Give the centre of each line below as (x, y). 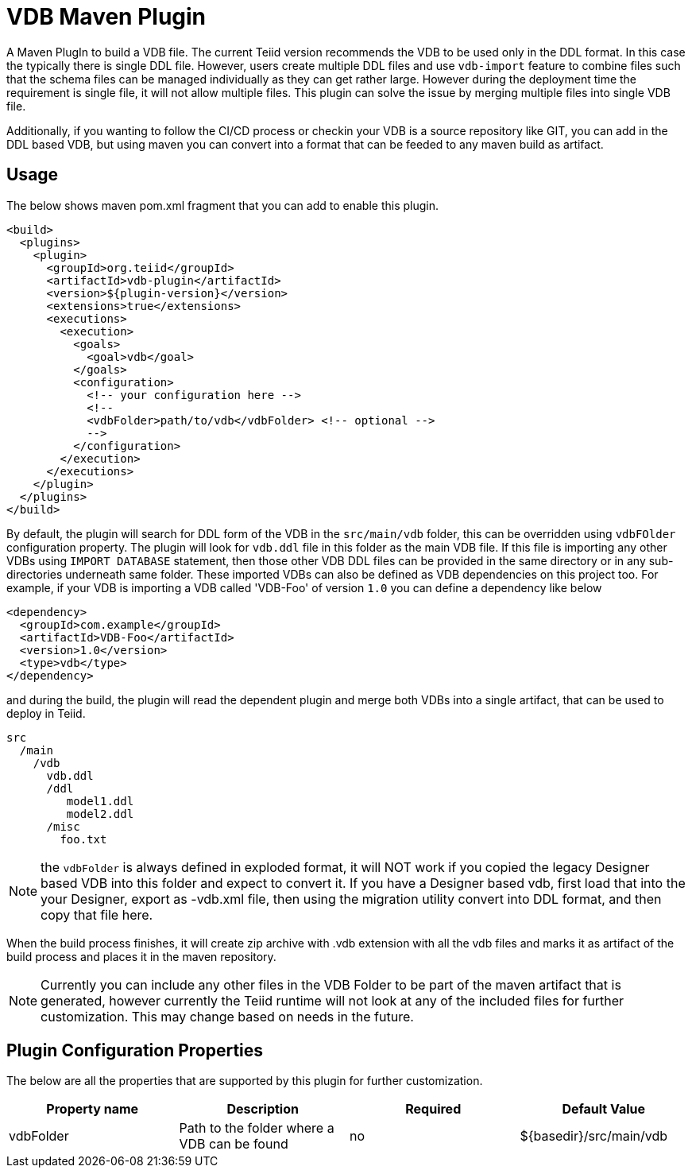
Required (433, 1109)
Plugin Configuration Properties (135, 1051)
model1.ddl (100, 801)
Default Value (604, 1109)
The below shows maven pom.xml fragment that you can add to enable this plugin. (222, 205)
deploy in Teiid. (46, 713)
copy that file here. (97, 914)
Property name (93, 1109)
